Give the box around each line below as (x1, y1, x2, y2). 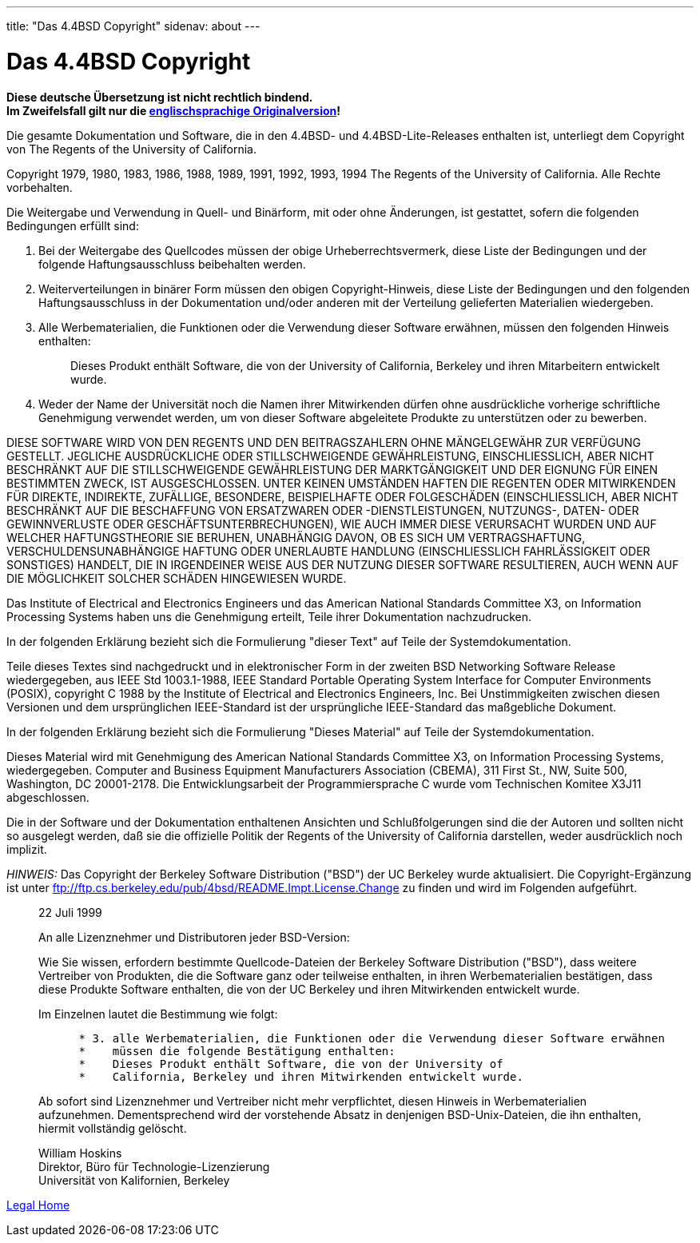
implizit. (6, 842, 47, 856)
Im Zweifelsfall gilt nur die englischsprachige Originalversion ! (6, 103, 340, 118)
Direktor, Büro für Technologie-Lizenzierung (38, 1159, 270, 1173)
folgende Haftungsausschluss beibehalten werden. (38, 257, 306, 271)
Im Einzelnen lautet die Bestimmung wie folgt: (38, 1006, 278, 1021)
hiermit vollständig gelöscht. (38, 1121, 187, 1135)
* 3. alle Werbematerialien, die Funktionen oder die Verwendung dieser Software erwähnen (78, 1031, 665, 1045)
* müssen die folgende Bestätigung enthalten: (78, 1044, 396, 1058)
